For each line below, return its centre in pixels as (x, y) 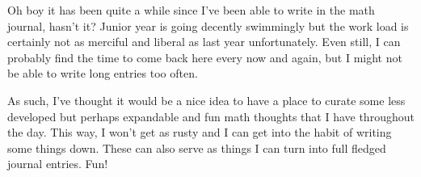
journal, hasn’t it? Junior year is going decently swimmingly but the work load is (208, 25)
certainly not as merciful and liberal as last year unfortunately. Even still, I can (204, 42)
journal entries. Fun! (58, 164)
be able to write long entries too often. (103, 73)
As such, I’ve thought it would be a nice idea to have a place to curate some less (206, 100)
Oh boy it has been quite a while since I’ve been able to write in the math (191, 10)
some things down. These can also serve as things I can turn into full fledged (197, 147)
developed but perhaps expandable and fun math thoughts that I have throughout (211, 116)
